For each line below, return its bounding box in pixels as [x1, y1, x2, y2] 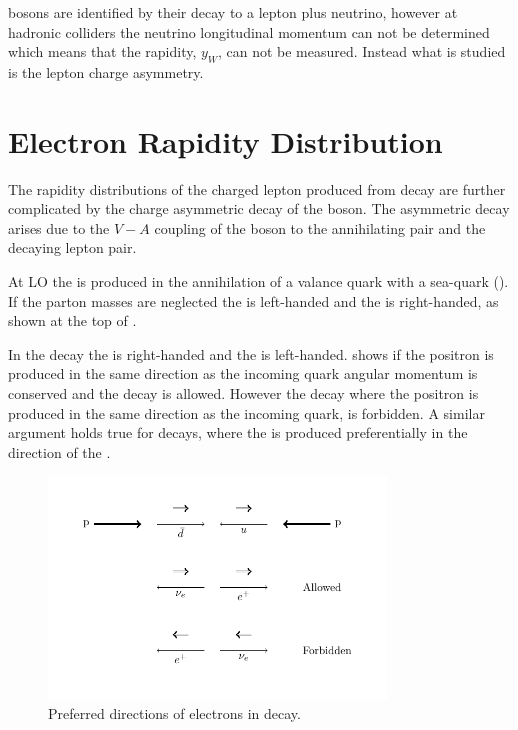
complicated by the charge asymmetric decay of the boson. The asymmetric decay [8, 198, 510, 219]
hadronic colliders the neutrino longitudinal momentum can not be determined [8, 21, 490, 42]
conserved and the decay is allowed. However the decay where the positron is [8, 383, 479, 404]
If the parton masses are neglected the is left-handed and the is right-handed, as [8, 290, 499, 311]
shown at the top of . [8, 310, 137, 331]
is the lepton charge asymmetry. [8, 61, 204, 82]
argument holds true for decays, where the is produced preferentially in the [8, 422, 468, 443]
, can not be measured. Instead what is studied [217, 41, 506, 62]
